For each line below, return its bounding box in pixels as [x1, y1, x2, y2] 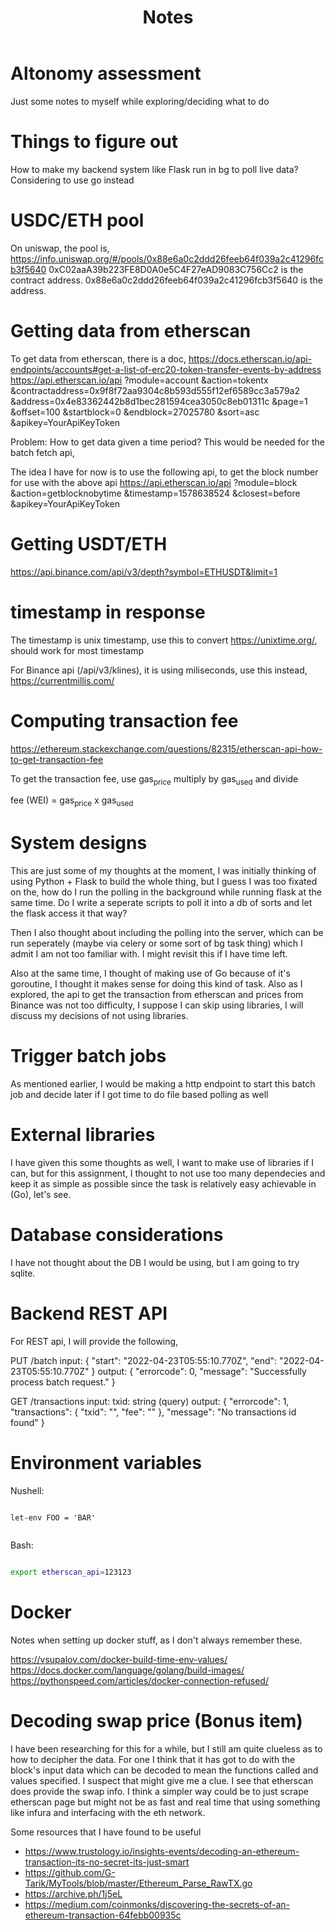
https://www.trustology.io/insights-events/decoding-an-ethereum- [24, 1845, 300, 1857]
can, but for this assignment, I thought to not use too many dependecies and [10, 1167, 326, 1179]
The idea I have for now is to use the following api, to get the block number [10, 466, 319, 478]
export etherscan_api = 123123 [10, 1567, 132, 1577]
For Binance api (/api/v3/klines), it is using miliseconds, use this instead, [10, 664, 308, 676]
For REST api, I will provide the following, [10, 1335, 179, 1347]
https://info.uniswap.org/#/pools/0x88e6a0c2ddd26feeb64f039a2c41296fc [10, 252, 324, 265]
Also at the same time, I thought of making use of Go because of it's [10, 967, 291, 980]
